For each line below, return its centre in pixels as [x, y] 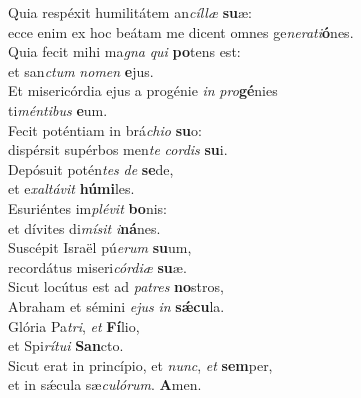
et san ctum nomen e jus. [81, 70]
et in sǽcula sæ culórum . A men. [105, 384]
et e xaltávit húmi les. [71, 188]
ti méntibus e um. [58, 109]
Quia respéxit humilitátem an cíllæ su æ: [130, 12]
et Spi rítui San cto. [66, 345]
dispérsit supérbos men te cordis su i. [118, 149]
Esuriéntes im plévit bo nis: [88, 207]
